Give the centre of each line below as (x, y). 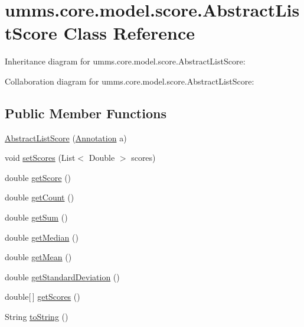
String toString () (37, 317)
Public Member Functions (86, 113)
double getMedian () (42, 237)
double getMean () (38, 257)
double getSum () (36, 217)
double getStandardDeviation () (62, 276)
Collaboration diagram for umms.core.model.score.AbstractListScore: (130, 81)
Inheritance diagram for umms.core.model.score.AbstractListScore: (125, 61)
